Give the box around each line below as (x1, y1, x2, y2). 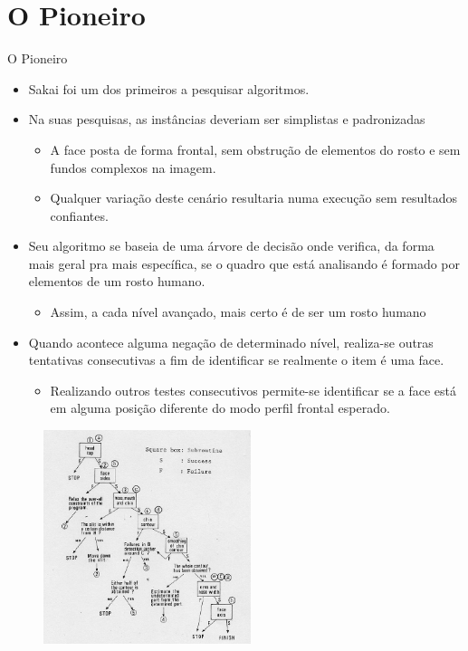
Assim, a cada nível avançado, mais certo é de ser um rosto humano (50, 302, 426, 321)
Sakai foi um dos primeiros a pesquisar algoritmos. (28, 79, 310, 98)
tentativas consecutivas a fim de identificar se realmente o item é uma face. (28, 350, 444, 369)
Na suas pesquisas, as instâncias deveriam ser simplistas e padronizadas (28, 110, 425, 129)
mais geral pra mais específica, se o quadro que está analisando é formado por (28, 254, 461, 273)
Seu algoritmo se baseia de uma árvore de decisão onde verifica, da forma (28, 236, 435, 255)
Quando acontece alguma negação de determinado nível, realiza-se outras (28, 332, 434, 351)
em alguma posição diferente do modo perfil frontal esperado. (50, 398, 390, 417)
